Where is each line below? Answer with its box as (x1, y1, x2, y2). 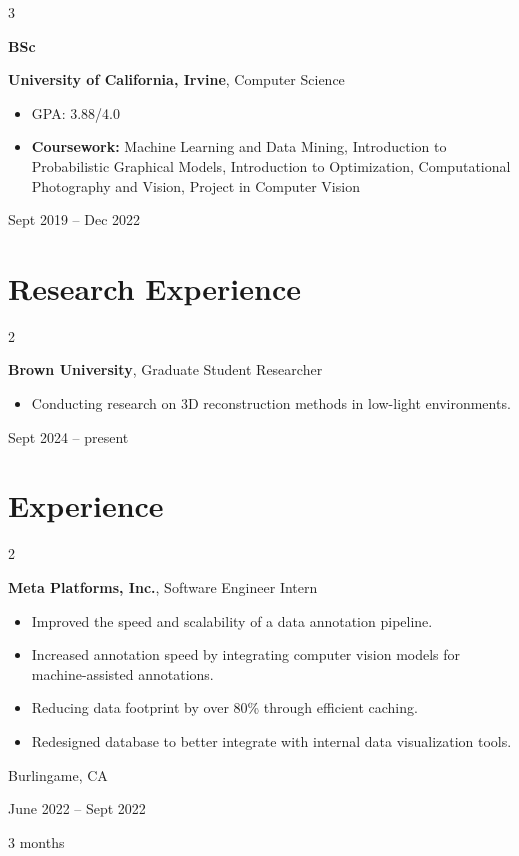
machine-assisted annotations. (31, 663, 214, 684)
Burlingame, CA (8, 764, 108, 785)
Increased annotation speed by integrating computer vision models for (31, 644, 461, 665)
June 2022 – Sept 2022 (8, 798, 146, 819)
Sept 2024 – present (8, 426, 129, 447)
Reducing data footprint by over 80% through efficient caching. (31, 697, 418, 718)
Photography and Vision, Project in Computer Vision (31, 175, 360, 196)
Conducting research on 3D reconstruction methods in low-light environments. (31, 393, 511, 414)
